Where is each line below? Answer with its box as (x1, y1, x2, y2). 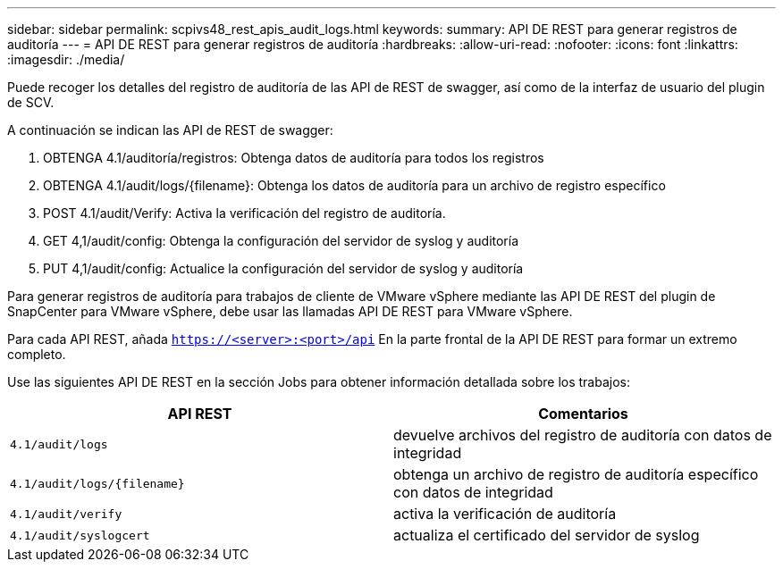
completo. (7, 347, 66, 362)
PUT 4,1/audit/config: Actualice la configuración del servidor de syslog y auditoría (43, 261, 524, 276)
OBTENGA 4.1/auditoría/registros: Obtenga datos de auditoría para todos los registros (43, 150, 544, 165)
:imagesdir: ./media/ (7, 52, 125, 67)
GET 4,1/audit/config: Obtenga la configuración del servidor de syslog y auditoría (43, 233, 519, 248)
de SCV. (7, 95, 55, 110)
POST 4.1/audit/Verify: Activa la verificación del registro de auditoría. (43, 205, 446, 221)
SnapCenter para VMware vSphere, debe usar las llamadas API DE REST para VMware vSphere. (7, 304, 573, 319)
